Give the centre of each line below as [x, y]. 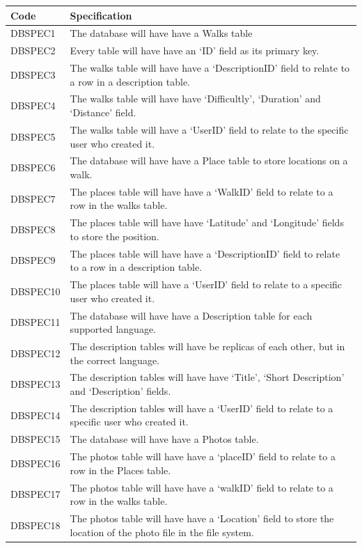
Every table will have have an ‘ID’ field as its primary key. [195, 50]
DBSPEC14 [36, 415]
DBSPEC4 [33, 105]
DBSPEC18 [36, 525]
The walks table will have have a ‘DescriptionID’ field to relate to [210, 68]
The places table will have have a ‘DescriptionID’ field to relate [205, 253]
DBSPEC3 [33, 74]
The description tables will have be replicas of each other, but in [207, 346]
